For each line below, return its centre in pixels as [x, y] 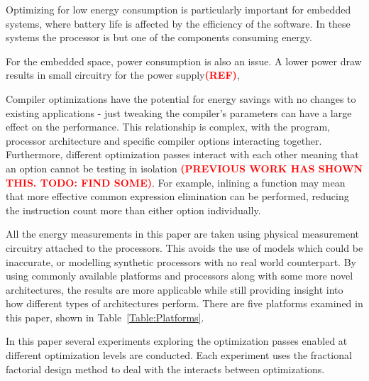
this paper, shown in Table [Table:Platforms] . [105, 317]
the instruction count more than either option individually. [133, 210]
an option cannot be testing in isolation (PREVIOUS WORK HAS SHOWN [184, 168]
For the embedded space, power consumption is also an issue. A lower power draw [184, 61]
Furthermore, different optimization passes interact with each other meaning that [182, 154]
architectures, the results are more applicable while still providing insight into [175, 289]
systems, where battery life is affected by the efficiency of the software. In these [178, 23]
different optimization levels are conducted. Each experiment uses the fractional [179, 355]
